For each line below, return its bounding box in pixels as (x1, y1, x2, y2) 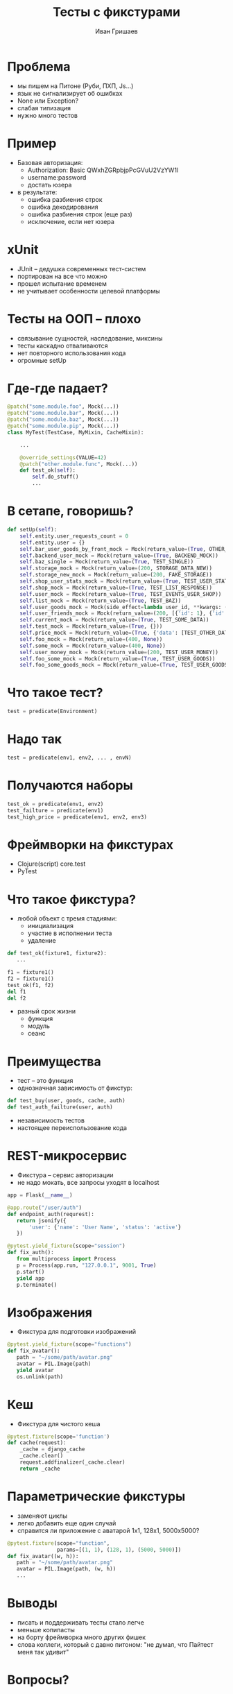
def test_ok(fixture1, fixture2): (7, 950, 107, 957)
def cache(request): (7, 1439, 67, 1446)
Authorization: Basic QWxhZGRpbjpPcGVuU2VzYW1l (27, 166, 179, 174)
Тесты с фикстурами (53, 4, 180, 20)
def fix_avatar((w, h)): (7, 1552, 79, 1559)
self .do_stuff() (32, 473, 79, 481)
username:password (27, 173, 87, 181)
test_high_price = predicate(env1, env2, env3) (7, 813, 148, 821)
